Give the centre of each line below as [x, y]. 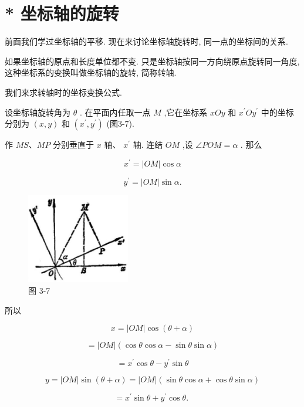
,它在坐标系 [186, 112]
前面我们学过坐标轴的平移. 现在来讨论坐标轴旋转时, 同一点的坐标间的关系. [146, 41]
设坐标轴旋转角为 [38, 112]
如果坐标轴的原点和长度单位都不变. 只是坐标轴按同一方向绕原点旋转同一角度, [152, 61]
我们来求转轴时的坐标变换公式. [63, 92]
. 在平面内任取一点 [115, 112]
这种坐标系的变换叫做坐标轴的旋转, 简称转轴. [91, 72]
